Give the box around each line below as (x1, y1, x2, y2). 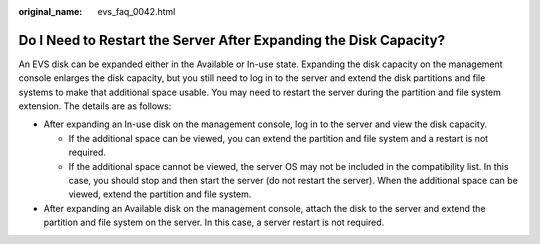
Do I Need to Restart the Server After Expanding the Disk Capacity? (18, 31, 446, 49)
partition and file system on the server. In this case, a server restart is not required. (43, 216, 385, 229)
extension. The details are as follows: (18, 100, 172, 112)
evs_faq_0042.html (97, 6, 176, 17)
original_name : (18, 6, 83, 17)
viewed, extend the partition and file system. (68, 188, 252, 200)
